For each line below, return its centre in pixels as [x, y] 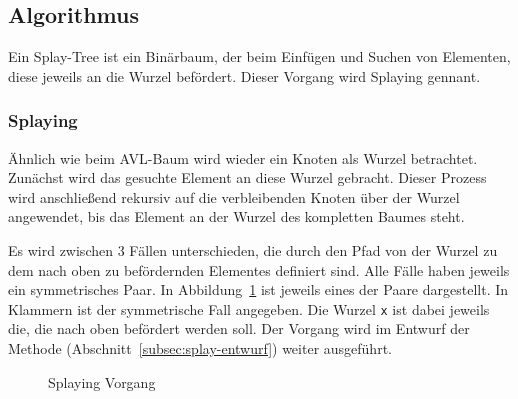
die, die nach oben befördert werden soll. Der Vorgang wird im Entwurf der [239, 328]
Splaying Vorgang [102, 381]
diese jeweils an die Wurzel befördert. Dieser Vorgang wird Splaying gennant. [244, 75]
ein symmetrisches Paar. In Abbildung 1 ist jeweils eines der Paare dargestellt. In [258, 289]
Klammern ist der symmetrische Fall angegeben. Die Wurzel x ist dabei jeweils [249, 308]
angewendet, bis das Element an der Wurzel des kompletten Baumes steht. [236, 216]
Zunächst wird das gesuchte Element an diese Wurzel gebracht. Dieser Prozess [247, 177]
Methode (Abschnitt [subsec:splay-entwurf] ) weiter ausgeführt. [200, 348]
